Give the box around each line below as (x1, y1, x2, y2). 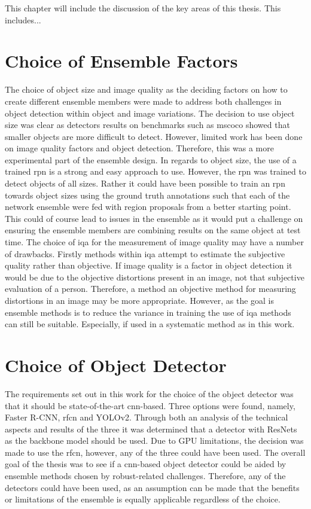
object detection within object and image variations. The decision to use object (5, 106, 295, 119)
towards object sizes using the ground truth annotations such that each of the (5, 188, 290, 201)
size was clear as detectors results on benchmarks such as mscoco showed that (5, 118, 290, 131)
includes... (5, 13, 41, 26)
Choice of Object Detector (5, 352, 227, 377)
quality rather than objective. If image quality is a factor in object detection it (5, 259, 292, 272)
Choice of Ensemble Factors (5, 48, 238, 73)
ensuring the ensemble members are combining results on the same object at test (5, 224, 301, 236)
